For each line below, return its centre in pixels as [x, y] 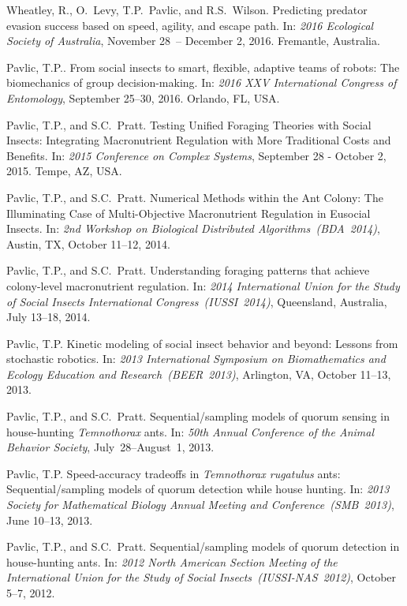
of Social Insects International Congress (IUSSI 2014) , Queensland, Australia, [197, 301]
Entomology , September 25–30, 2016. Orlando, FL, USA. [143, 97]
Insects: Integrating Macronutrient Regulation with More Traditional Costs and [199, 140]
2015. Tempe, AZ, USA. [64, 171]
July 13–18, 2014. [49, 317]
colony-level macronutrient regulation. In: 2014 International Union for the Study [203, 285]
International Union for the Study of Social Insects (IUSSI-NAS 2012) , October [202, 577]
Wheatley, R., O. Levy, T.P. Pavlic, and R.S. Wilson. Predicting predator [187, 9]
